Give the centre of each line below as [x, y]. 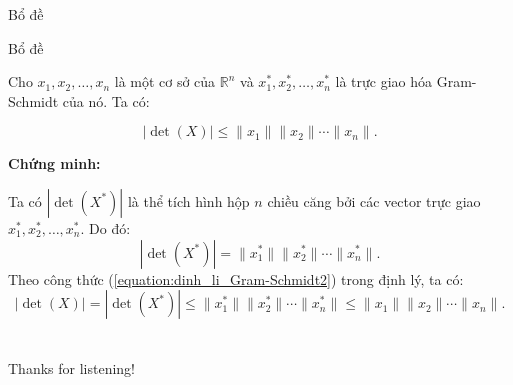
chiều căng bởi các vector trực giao [374, 200]
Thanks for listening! [71, 368]
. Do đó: [105, 227]
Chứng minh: [54, 163]
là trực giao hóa [384, 81]
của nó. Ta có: [106, 100]
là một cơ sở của [165, 81]
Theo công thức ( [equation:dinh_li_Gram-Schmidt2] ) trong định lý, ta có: [236, 278]
